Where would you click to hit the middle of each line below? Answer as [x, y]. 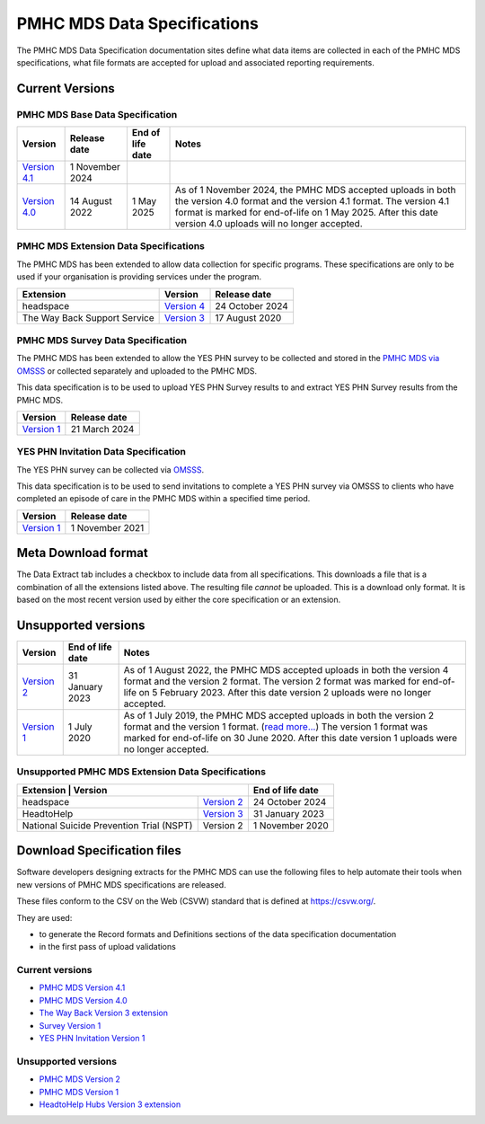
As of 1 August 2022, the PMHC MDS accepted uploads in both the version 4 [286, 670]
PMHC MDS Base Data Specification [97, 114]
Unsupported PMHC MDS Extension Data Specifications [141, 772]
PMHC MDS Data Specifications [138, 23]
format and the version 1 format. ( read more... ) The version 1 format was [276, 727]
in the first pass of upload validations [108, 947]
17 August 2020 [248, 317]
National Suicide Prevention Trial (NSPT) [107, 825]
